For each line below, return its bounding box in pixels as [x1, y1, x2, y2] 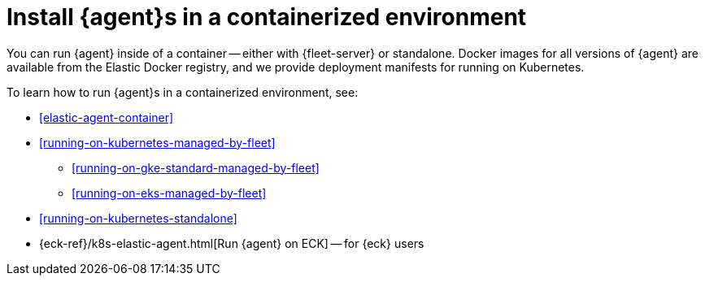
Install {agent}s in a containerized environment [7, 3, 527, 31]
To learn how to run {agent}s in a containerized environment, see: [7, 85, 359, 99]
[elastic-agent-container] [39, 110, 174, 124]
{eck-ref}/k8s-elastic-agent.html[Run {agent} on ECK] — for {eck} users [39, 236, 424, 250]
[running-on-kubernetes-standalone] [39, 210, 237, 225]
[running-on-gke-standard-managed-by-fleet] [72, 160, 320, 175]
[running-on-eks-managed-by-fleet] [72, 185, 267, 200]
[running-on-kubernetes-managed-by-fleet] [39, 135, 276, 150]
